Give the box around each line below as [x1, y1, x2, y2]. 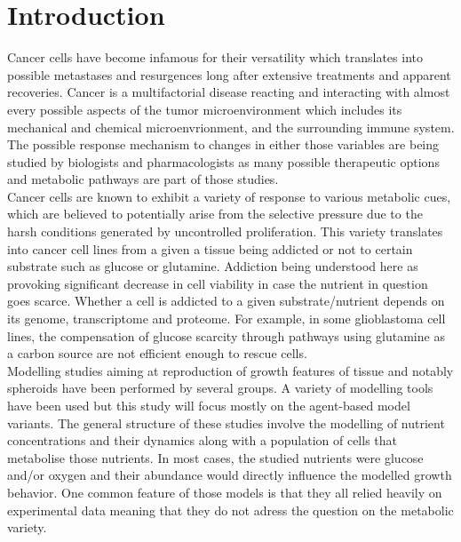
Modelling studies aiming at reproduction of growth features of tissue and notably [7, 361, 454, 379]
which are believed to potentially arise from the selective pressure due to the [7, 204, 423, 223]
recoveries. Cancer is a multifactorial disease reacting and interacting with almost [7, 83, 450, 101]
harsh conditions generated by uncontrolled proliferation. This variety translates [7, 222, 443, 241]
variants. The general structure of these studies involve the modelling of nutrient [7, 413, 445, 432]
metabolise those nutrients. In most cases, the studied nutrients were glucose [7, 448, 424, 466]
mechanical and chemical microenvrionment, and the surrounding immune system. [7, 117, 455, 136]
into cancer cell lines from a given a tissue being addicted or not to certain [7, 239, 413, 258]
